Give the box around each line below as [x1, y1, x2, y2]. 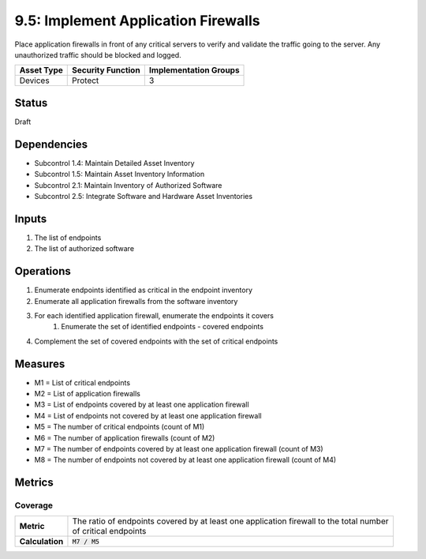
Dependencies [14, 137, 88, 151]
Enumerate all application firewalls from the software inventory [34, 296, 238, 306]
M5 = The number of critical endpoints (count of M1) [34, 422, 205, 432]
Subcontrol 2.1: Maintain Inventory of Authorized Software [34, 180, 222, 189]
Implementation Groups [148, 65, 240, 76]
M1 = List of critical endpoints [34, 377, 130, 387]
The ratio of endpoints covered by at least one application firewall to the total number [72, 516, 390, 527]
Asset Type [19, 65, 63, 76]
